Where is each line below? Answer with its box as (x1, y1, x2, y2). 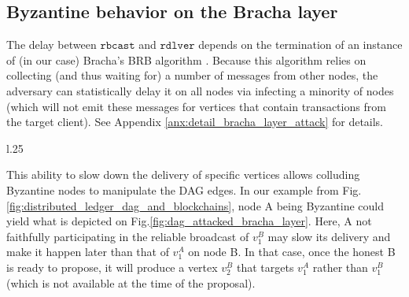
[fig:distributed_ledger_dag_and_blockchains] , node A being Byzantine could (6, 197, 385, 213)
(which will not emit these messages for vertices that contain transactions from (6, 98, 386, 114)
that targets (236, 258, 294, 275)
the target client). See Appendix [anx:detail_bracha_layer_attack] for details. (6, 113, 384, 130)
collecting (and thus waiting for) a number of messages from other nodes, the (6, 67, 378, 84)
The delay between (6, 36, 97, 53)
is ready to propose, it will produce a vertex (6, 258, 218, 275)
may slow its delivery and (267, 228, 391, 244)
